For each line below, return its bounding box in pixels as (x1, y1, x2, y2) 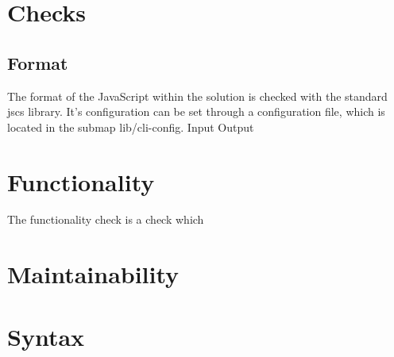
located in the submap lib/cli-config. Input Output (7, 118, 254, 135)
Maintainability (7, 258, 180, 290)
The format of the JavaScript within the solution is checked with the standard (7, 87, 388, 104)
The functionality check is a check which (7, 211, 204, 228)
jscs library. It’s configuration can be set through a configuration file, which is (7, 103, 385, 120)
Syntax (7, 320, 85, 352)
